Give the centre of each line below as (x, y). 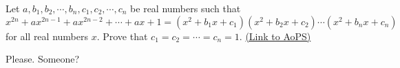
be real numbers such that (186, 8)
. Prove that (122, 36)
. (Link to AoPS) (275, 36)
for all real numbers (47, 36)
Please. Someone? (43, 59)
